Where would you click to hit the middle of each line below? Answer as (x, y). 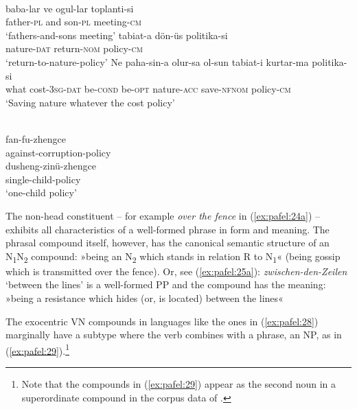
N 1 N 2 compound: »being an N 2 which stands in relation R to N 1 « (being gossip (173, 257)
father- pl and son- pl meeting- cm (73, 22)
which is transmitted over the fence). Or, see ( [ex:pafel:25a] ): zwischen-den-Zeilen (176, 271)
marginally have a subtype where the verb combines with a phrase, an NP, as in (174, 335)
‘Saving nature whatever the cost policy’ (90, 102)
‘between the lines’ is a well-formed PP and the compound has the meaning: (166, 284)
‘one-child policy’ (41, 192)
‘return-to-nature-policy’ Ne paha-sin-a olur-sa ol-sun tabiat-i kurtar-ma (157, 61)
